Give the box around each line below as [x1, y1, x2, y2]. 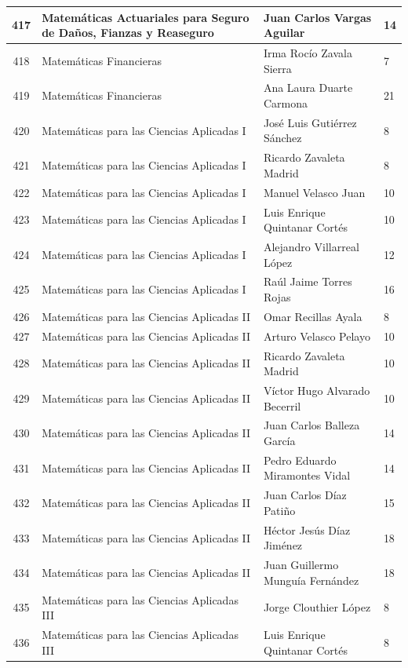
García [263, 433, 296, 448]
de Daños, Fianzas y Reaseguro [42, 24, 214, 41]
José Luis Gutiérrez [263, 114, 357, 130]
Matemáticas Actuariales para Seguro [42, 9, 250, 25]
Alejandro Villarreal [263, 238, 359, 254]
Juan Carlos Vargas [263, 9, 372, 25]
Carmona [263, 94, 308, 111]
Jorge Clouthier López [263, 599, 371, 615]
